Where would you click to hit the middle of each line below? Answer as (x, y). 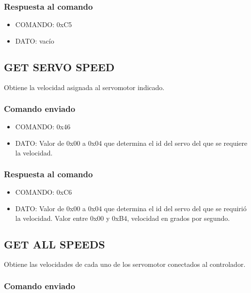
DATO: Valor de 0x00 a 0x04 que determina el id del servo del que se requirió (131, 208)
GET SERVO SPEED (59, 67)
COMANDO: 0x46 (43, 127)
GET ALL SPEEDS (55, 244)
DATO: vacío (35, 40)
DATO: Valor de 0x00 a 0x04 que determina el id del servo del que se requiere (131, 143)
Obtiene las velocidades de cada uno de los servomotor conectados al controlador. (125, 264)
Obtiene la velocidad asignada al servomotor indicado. (84, 87)
